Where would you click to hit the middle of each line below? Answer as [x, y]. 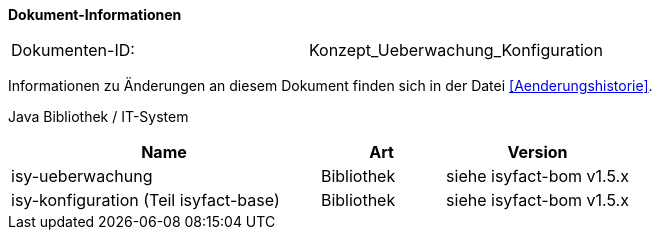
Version [537, 152]
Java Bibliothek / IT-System [98, 116]
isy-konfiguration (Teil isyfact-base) [145, 200]
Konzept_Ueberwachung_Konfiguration [455, 50]
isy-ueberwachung [82, 176]
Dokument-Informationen [95, 14]
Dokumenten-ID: [73, 50]
